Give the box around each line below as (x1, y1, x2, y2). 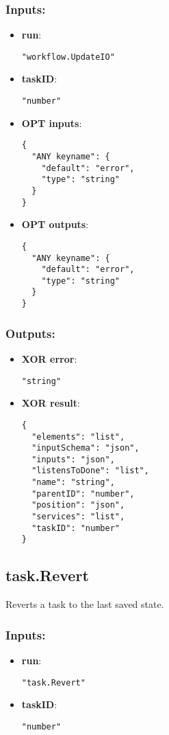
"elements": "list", (31, 431, 125, 442)
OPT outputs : (21, 217, 89, 231)
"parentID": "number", (31, 488, 135, 499)
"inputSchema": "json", (31, 443, 140, 453)
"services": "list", (31, 512, 125, 522)
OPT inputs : (21, 115, 82, 130)
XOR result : (21, 396, 81, 410)
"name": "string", (31, 477, 115, 488)
